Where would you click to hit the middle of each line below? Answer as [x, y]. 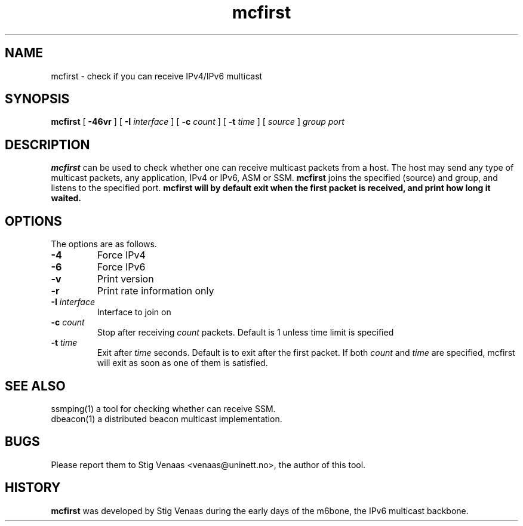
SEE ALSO [35, 386]
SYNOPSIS [37, 99]
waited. [66, 198]
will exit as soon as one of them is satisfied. [182, 363]
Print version [125, 279]
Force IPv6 [121, 267]
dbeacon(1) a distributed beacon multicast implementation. [167, 419]
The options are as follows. [104, 244]
